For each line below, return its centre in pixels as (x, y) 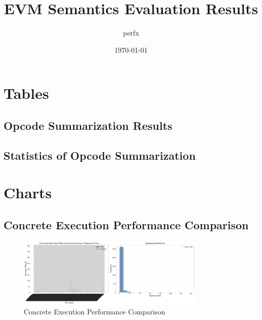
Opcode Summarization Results (88, 125)
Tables (26, 93)
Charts (28, 192)
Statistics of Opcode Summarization (100, 155)
